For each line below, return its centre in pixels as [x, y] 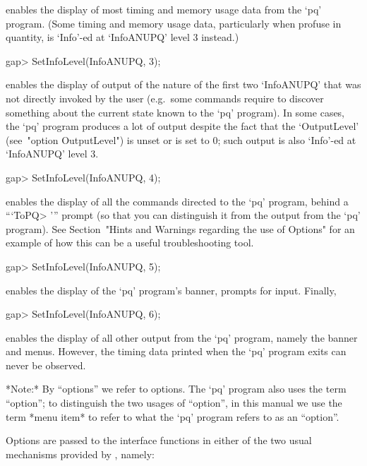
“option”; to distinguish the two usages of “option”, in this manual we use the [174, 403]
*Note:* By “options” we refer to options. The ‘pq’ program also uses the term [176, 389]
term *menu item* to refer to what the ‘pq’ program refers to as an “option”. [173, 416]
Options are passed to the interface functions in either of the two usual [159, 440]
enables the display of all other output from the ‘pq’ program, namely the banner [182, 337]
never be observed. [46, 365]
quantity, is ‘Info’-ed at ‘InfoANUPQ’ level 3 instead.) [122, 37]
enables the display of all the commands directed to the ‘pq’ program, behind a [177, 201]
